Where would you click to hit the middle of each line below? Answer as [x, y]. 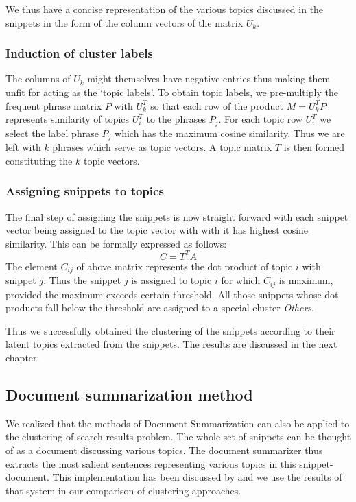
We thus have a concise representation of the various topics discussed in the [165, 9]
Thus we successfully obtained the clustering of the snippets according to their [170, 330]
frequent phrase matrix [54, 105]
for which [241, 280]
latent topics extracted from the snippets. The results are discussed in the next [171, 344]
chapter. [23, 358]
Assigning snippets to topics [85, 191]
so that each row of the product [217, 105]
